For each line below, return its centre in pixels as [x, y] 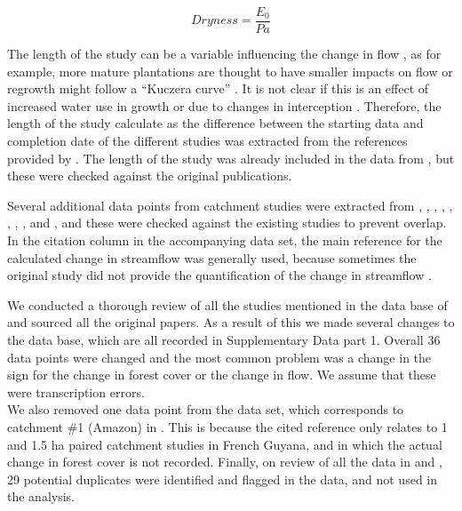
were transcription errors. [76, 391]
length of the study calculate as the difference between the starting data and [215, 123]
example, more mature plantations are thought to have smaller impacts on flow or [230, 71]
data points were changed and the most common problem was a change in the [219, 357]
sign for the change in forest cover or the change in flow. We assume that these [222, 375]
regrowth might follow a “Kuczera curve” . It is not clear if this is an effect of [218, 88]
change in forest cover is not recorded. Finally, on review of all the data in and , [225, 462]
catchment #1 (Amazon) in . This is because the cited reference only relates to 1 [227, 426]
